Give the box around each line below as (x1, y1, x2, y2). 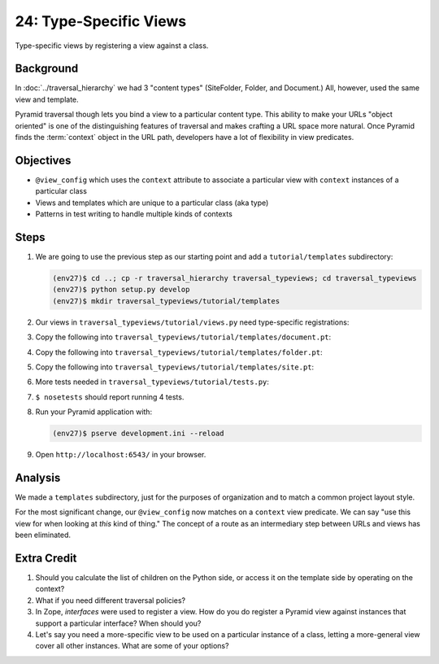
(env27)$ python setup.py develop (52, 285, 190, 295)
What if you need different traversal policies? (35, 595, 186, 605)
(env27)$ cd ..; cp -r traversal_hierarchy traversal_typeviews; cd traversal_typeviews (52, 273, 418, 282)
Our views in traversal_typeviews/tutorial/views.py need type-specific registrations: (35, 317, 350, 327)
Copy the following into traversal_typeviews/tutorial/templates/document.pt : (35, 332, 332, 342)
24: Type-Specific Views (15, 12, 187, 30)
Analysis (15, 470, 61, 484)
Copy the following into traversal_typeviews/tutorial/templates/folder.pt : (35, 347, 323, 357)
